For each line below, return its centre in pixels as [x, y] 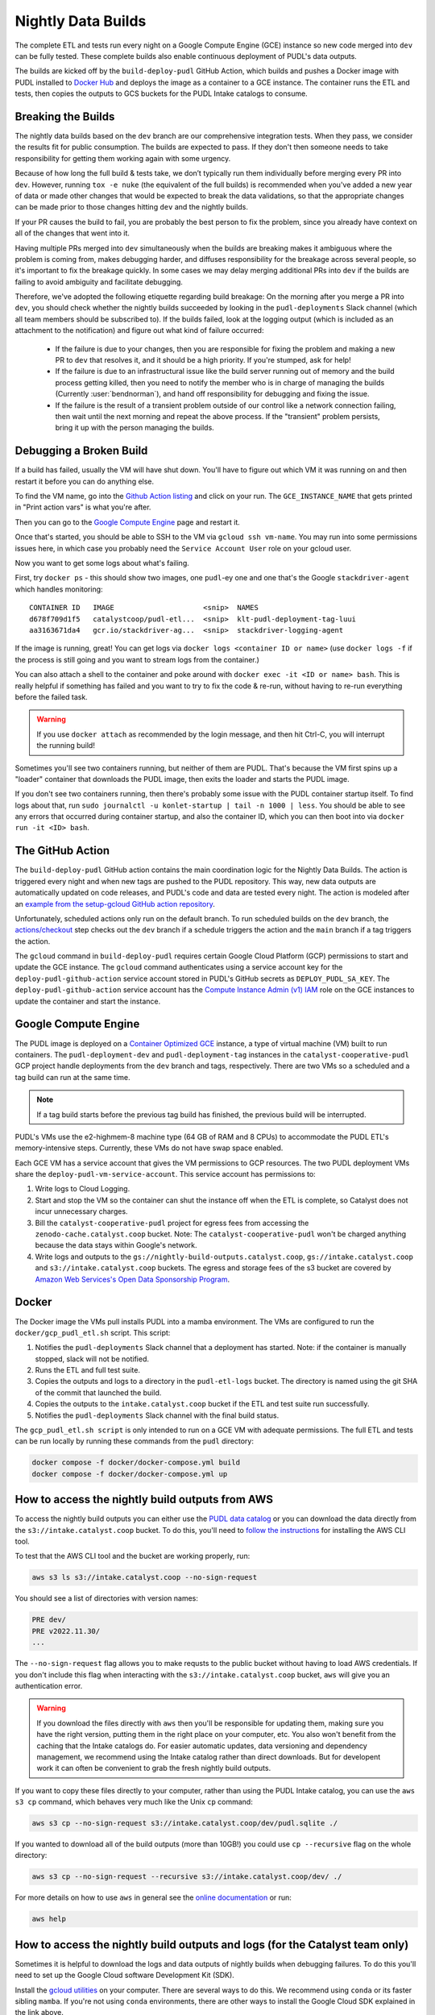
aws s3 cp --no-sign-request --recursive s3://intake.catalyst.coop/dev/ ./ [187, 1877]
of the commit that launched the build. [98, 1392]
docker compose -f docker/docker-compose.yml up [130, 1474]
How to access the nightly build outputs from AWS [144, 1500]
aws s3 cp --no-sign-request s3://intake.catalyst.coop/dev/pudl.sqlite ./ [185, 1823]
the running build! [66, 746]
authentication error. [49, 1685]
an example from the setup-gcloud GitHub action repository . [115, 904]
